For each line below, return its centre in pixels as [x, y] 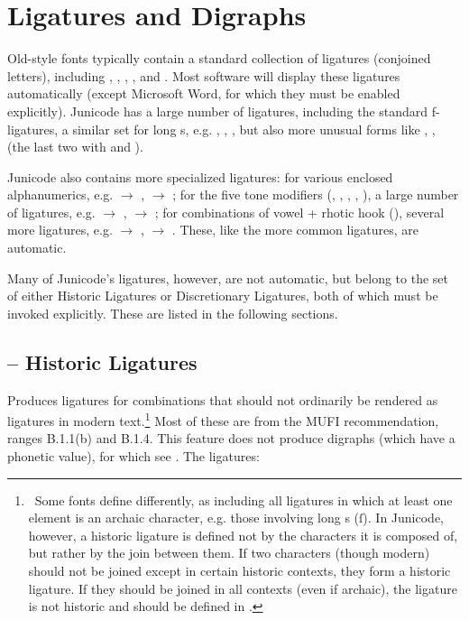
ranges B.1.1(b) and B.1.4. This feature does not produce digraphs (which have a [231, 438]
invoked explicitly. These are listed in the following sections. [173, 313]
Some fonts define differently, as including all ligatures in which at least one [244, 500]
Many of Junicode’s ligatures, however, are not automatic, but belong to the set [228, 278]
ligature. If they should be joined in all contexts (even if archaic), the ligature [243, 588]
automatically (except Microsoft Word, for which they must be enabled [204, 93]
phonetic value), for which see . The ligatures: [133, 456]
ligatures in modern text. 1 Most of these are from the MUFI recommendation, [223, 419]
